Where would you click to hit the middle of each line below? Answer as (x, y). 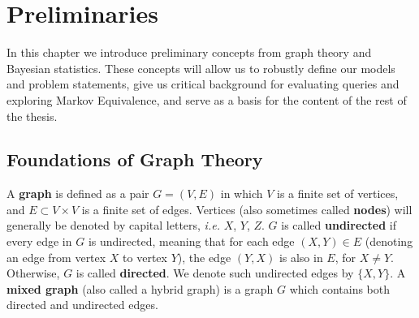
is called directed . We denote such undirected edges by (215, 273)
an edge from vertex (56, 257)
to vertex (145, 257)
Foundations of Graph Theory (135, 159)
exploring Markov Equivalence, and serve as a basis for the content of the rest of (207, 99)
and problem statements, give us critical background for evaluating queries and (203, 84)
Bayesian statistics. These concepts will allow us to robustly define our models (201, 68)
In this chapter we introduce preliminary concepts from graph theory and (189, 52)
